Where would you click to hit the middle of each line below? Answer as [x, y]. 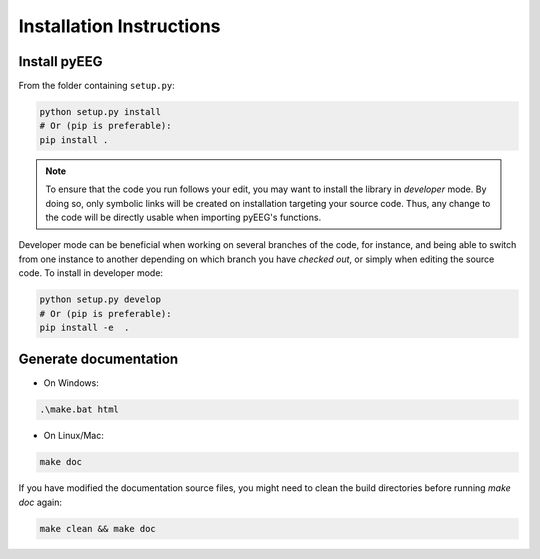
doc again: [40, 502]
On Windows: [71, 383]
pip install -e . [84, 327]
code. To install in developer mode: [91, 273]
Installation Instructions [119, 26]
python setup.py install [100, 112]
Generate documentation [98, 359]
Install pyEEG [60, 61]
